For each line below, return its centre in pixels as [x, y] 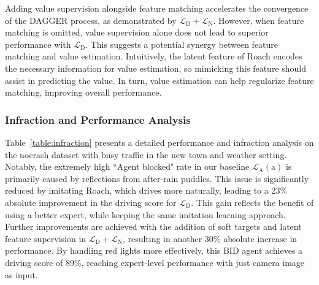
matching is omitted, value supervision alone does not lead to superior [137, 32]
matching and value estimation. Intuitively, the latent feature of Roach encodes [154, 56]
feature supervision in [46, 238]
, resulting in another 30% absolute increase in [210, 238]
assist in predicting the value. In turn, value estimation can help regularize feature [159, 80]
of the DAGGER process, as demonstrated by [91, 20]
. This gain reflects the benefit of [252, 202]
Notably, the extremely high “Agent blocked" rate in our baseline [127, 166]
